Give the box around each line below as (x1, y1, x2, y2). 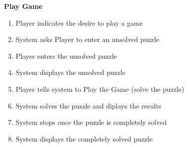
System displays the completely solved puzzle (15, 133, 153, 144)
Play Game (4, 1, 43, 11)
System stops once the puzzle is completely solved (15, 117, 167, 127)
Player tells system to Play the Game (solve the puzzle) (15, 83, 185, 94)
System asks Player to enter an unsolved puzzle (15, 34, 159, 44)
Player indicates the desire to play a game (15, 17, 143, 28)
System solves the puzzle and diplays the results (15, 100, 161, 110)
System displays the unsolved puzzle (15, 67, 126, 77)
